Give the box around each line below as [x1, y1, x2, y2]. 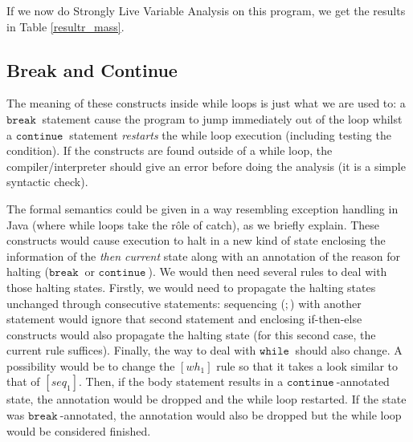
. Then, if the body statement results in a [79, 373, 284, 390]
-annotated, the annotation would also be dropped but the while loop [59, 407, 402, 424]
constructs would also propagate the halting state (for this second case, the [6, 326, 376, 343]
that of [6, 373, 40, 390]
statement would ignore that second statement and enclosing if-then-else [6, 310, 362, 327]
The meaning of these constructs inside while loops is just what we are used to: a [6, 95, 406, 112]
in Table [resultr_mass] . [6, 18, 125, 34]
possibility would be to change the [6, 357, 175, 374]
